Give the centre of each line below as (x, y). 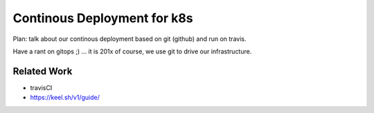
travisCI (41, 87)
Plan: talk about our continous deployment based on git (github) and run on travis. (130, 39)
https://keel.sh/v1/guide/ (65, 98)
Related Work (43, 71)
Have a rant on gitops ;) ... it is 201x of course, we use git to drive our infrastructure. (132, 51)
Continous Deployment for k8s (103, 18)
